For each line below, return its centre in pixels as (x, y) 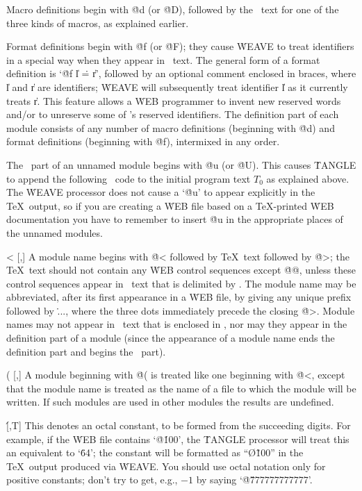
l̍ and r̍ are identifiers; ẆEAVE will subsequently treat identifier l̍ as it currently (177, 86)
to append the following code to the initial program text (129, 178)
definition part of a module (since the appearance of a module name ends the (171, 338)
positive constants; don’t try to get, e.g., (92, 480)
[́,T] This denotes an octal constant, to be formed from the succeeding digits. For (179, 425)
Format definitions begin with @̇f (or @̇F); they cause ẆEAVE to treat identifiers (180, 46)
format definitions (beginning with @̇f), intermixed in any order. (143, 141)
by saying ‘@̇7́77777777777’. (254, 480)
